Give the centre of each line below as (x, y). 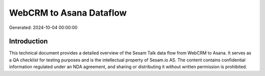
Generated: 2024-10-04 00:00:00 (43, 27)
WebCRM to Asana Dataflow (68, 13)
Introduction (28, 41)
